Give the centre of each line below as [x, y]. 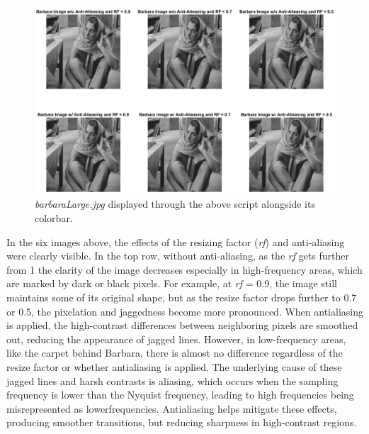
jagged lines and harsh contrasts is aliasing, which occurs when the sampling [172, 380]
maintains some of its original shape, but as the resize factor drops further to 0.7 [182, 297]
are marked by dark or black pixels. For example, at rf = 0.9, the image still [172, 283]
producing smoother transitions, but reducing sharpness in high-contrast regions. [182, 422]
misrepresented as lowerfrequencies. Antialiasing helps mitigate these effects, [172, 408]
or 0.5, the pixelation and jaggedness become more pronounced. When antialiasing [185, 311]
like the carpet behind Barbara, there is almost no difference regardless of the [175, 353]
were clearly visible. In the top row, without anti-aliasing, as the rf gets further [178, 256]
